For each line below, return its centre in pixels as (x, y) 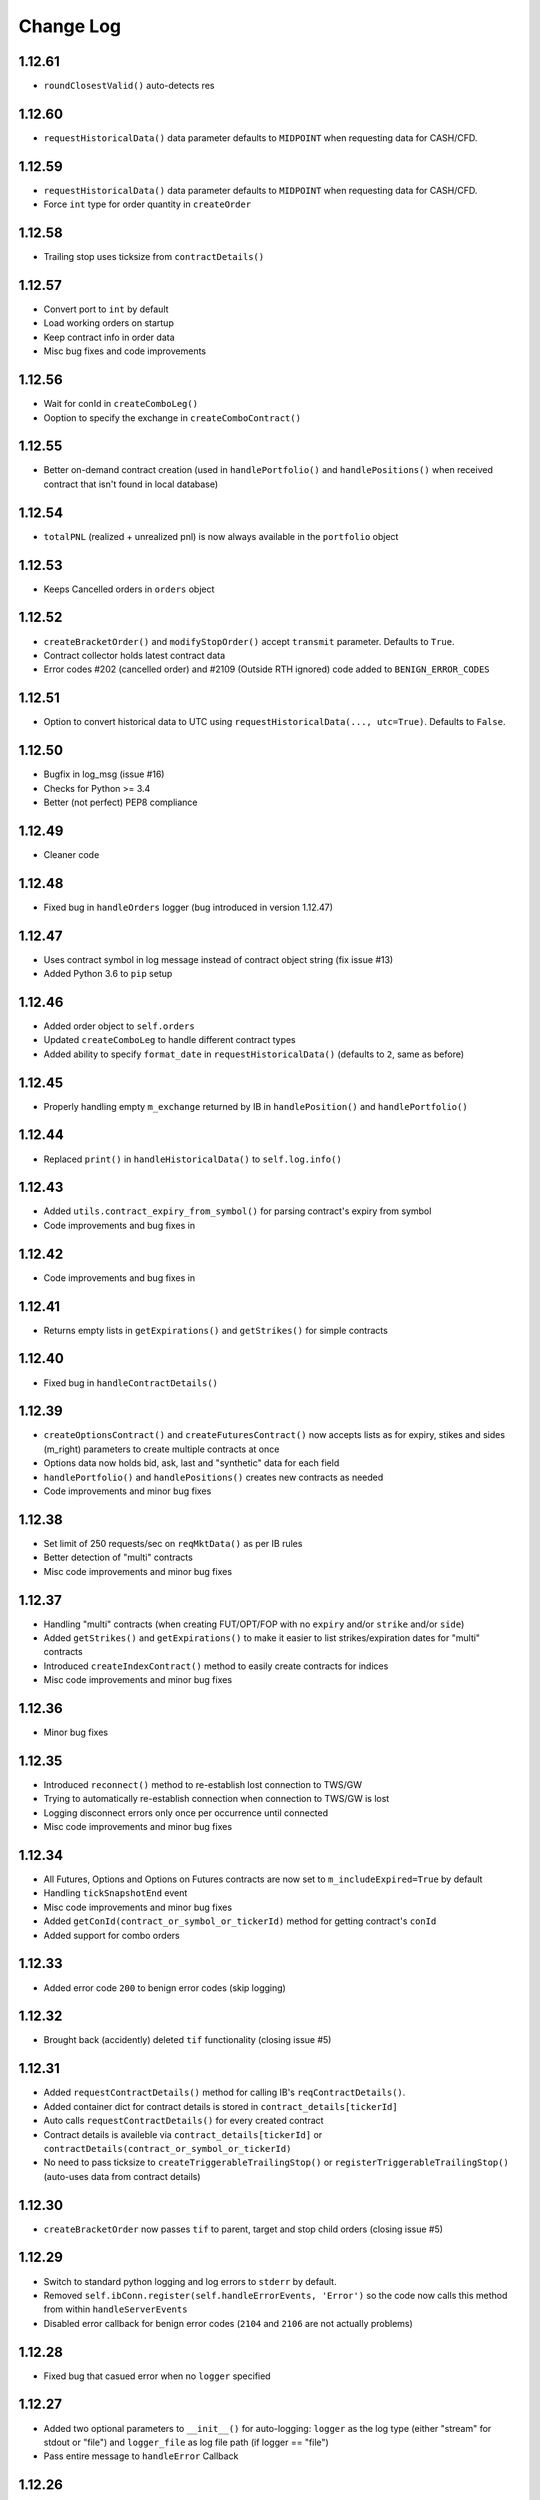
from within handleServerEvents (115, 2309)
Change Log (70, 26)
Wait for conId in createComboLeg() (121, 404)
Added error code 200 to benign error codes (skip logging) (165, 1987)
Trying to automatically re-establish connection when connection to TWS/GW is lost (216, 1799)
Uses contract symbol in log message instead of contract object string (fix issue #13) (218, 959)
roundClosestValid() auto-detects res (129, 86)
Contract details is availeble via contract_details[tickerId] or (183, 2134)
